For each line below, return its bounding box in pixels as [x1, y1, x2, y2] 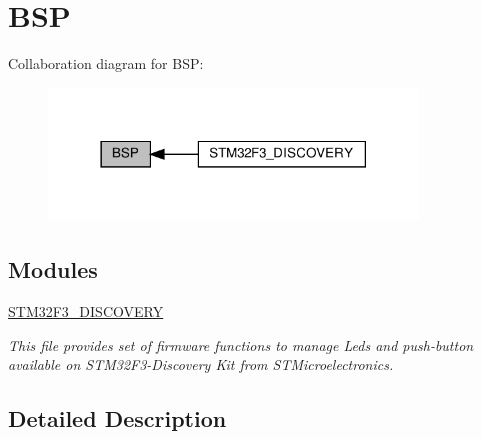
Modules [8, 254, 98, 285]
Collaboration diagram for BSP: [8, 53, 204, 74]
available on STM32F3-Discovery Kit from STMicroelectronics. [8, 354, 394, 375]
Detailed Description [8, 403, 227, 434]
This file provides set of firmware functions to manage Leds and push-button [8, 334, 474, 355]
